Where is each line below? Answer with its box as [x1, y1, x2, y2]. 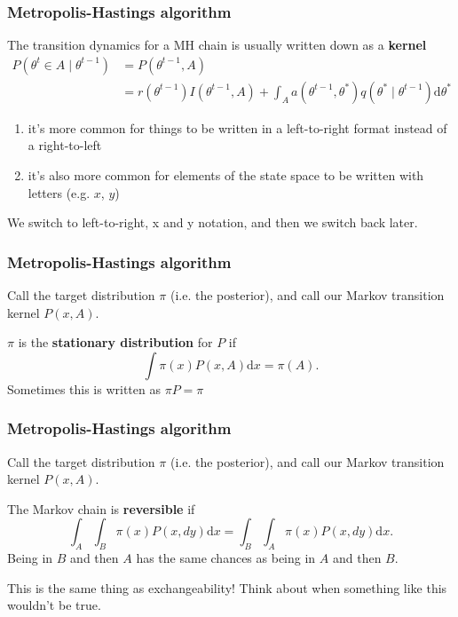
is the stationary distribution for [18, 333, 213, 352]
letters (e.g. [28, 183, 91, 202]
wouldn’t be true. [7, 596, 101, 614]
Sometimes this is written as [7, 379, 161, 398]
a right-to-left [28, 136, 102, 154]
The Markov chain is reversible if [7, 499, 195, 518]
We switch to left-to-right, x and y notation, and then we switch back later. [7, 213, 418, 232]
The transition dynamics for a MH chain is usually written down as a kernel [7, 36, 427, 54]
